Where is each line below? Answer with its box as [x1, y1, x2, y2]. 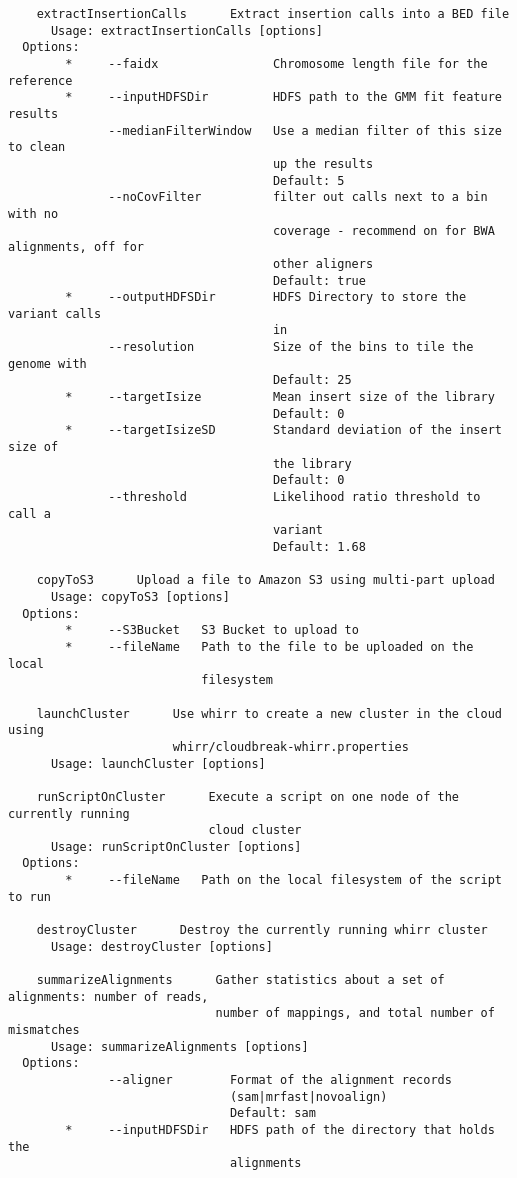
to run [8, 889, 51, 904]
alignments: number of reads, [8, 989, 209, 1004]
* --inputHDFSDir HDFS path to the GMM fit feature [65, 90, 502, 105]
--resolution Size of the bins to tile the [108, 340, 474, 355]
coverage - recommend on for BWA [272, 223, 495, 238]
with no [8, 206, 59, 221]
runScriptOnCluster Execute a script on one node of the [36, 789, 460, 804]
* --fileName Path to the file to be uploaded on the [65, 639, 474, 654]
